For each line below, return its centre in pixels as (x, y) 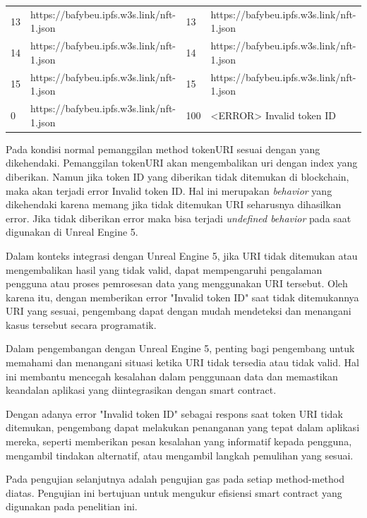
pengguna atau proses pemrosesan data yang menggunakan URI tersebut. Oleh (177, 283)
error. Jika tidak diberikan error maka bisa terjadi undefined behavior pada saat (179, 218)
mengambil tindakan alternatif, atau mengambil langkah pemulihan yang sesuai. (180, 455)
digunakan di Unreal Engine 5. (72, 232)
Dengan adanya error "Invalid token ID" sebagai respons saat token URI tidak (174, 413)
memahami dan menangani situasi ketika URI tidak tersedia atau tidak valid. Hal (182, 362)
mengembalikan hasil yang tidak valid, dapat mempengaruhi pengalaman (164, 269)
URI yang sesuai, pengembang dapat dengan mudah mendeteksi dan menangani (179, 311)
